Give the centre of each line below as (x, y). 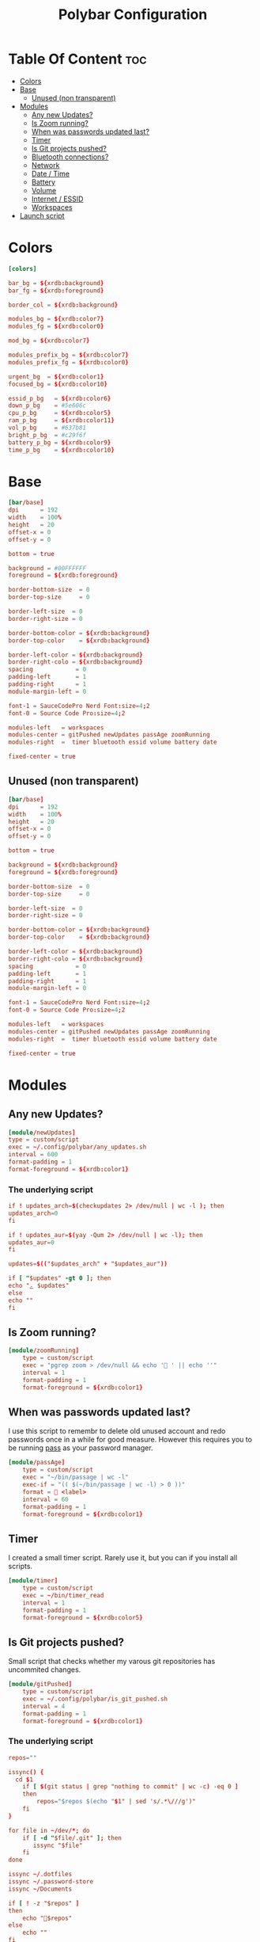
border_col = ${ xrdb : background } (63, 305)
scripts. (21, 1567)
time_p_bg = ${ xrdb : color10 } (61, 450)
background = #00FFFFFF (47, 568)
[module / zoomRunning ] (44, 1351)
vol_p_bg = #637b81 (47, 428)
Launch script (42, 215)
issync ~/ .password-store (51, 1882)
